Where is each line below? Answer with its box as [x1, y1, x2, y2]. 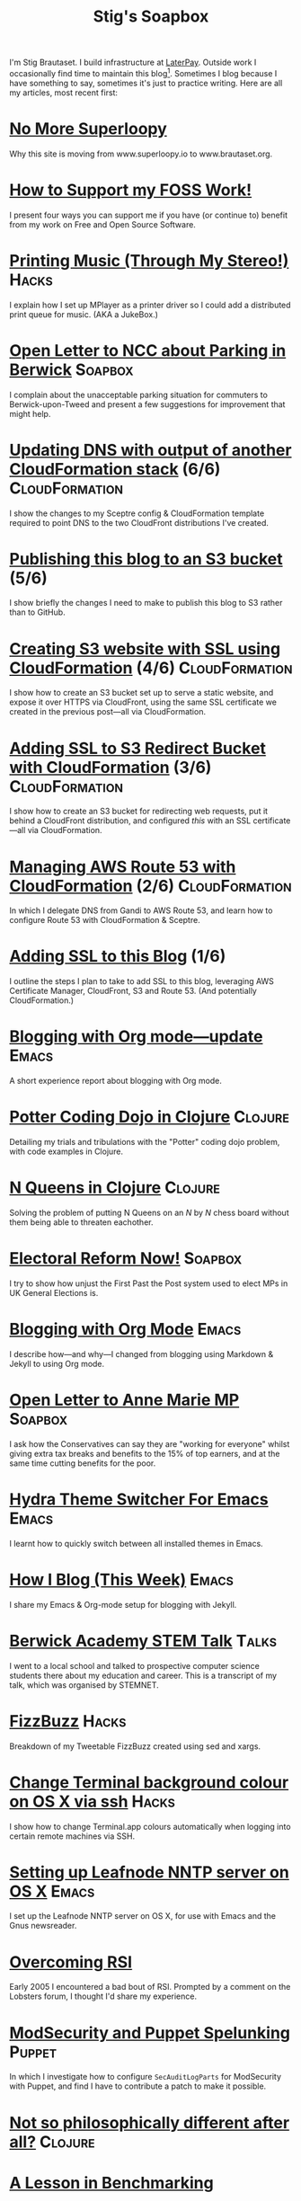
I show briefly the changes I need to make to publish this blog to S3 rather [9, 598, 283, 608]
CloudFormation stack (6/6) [9, 458, 221, 479]
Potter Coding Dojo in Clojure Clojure [9, 1107, 290, 1127]
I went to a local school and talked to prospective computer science [9, 1660, 261, 1671]
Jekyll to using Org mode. [9, 1358, 105, 1369]
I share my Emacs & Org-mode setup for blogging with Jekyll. [9, 1599, 237, 1610]
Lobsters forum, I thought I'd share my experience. [9, 1991, 198, 2001]
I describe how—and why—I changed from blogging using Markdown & [9, 1348, 274, 1359]
